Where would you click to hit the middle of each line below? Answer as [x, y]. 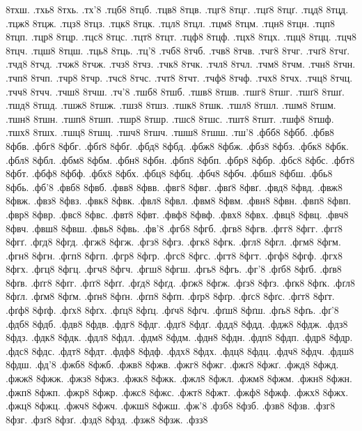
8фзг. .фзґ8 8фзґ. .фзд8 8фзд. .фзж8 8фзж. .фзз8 [107, 419]
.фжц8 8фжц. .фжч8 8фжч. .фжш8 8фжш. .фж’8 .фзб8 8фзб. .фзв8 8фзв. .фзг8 [171, 406]
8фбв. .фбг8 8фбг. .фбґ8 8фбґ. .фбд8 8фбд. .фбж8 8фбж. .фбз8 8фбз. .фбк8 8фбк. [177, 145]
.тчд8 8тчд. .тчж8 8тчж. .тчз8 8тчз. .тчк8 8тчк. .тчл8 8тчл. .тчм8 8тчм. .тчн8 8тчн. [181, 64]
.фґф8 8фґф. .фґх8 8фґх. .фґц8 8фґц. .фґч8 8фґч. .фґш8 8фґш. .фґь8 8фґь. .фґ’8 [172, 310]
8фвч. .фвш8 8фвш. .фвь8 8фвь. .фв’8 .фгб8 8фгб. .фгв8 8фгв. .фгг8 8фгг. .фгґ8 [174, 228]
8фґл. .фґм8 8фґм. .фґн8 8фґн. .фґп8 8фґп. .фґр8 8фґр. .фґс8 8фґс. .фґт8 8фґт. [170, 296]
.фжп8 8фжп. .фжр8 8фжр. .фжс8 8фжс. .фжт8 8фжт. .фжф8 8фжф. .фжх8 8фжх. [177, 392]
